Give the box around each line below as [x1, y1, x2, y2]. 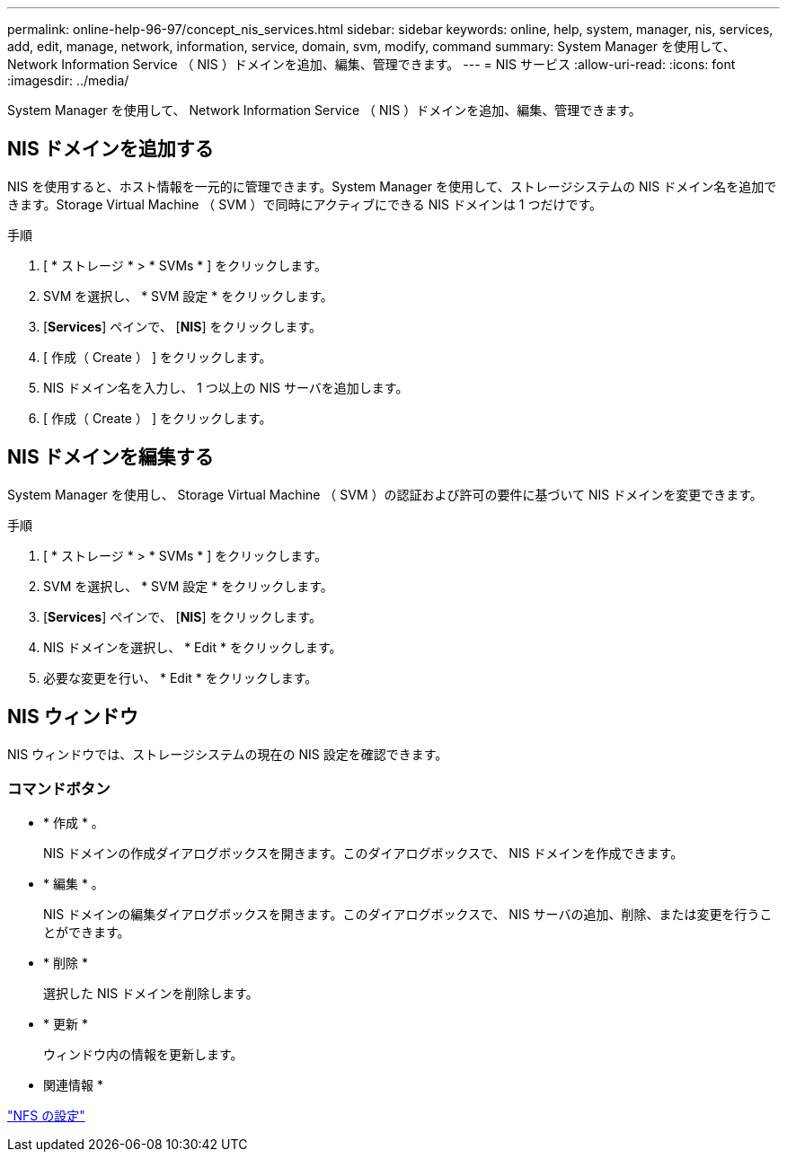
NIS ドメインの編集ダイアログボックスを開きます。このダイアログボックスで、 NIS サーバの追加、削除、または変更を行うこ [43, 907, 773, 923]
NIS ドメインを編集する [7, 446, 214, 469]
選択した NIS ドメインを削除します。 [43, 986, 259, 1002]
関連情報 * [43, 1077, 103, 1093]
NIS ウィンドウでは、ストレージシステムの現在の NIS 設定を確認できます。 [7, 746, 448, 762]
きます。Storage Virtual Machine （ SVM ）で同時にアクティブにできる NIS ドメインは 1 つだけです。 [7, 196, 603, 212]
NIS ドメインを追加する [7, 137, 214, 161]
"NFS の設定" [7, 1108, 85, 1124]
